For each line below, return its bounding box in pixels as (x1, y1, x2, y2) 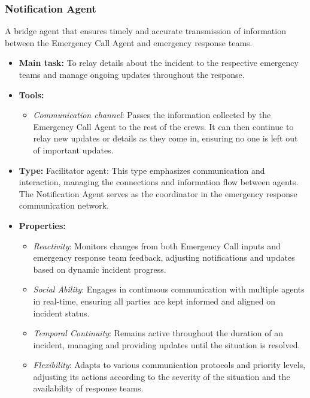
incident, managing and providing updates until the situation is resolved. (33, 338, 300, 351)
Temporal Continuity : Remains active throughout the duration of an (33, 327, 283, 339)
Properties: (19, 219, 66, 231)
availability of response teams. (33, 382, 144, 394)
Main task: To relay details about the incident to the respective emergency (19, 56, 299, 69)
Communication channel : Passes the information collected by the (33, 108, 271, 121)
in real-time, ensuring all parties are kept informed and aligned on (33, 294, 276, 307)
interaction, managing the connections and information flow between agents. (19, 176, 299, 188)
